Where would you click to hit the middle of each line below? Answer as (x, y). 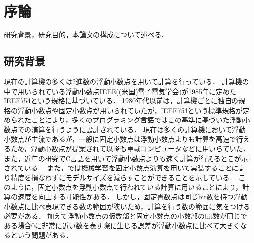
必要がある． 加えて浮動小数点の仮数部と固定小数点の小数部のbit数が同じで (126, 216)
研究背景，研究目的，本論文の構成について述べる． (86, 35)
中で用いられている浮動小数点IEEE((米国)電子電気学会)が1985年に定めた (120, 91)
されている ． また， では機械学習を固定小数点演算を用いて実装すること (118, 168)
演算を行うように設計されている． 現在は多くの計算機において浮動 (138, 129)
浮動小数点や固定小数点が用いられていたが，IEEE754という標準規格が (130, 110)
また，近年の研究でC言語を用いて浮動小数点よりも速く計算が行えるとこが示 (126, 158)
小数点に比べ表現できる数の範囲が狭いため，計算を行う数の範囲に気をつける (127, 206)
